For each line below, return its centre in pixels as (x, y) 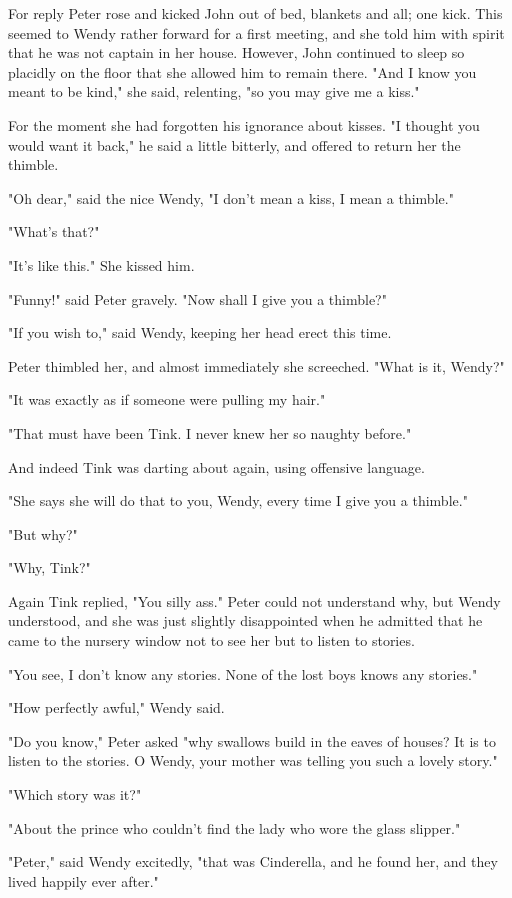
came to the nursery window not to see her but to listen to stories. (211, 640)
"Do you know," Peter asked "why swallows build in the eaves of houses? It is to (252, 740)
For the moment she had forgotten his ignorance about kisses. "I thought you (244, 124)
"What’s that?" (54, 231)
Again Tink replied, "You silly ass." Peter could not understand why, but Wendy (254, 600)
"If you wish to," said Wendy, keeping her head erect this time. (200, 332)
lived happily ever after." (83, 880)
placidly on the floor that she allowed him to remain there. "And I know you (242, 71)
